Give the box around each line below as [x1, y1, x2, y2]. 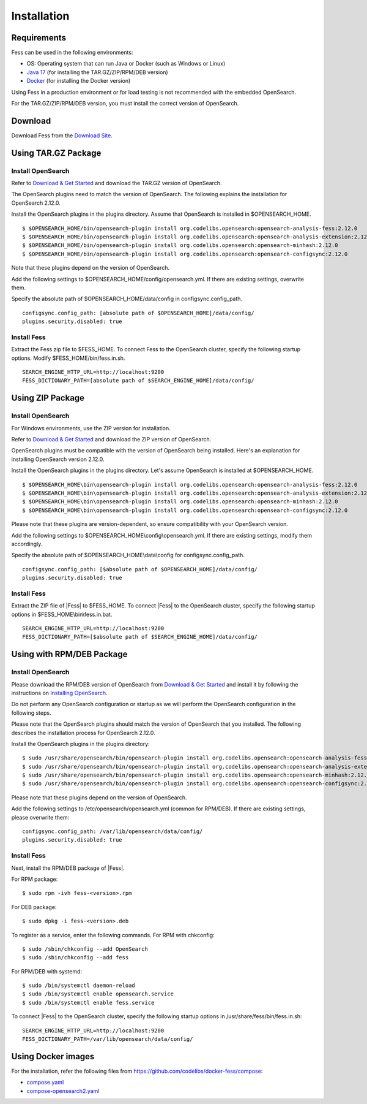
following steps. [11, 709, 51, 717]
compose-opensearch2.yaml [26, 1087, 100, 1094]
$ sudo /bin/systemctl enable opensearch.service [22, 991, 174, 997]
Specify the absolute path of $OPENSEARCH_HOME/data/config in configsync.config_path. [11, 295, 243, 303]
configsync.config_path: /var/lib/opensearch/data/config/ [22, 828, 203, 835]
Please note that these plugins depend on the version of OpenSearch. [11, 794, 187, 801]
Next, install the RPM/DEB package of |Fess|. [11, 864, 125, 872]
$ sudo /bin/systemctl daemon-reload [22, 982, 136, 989]
